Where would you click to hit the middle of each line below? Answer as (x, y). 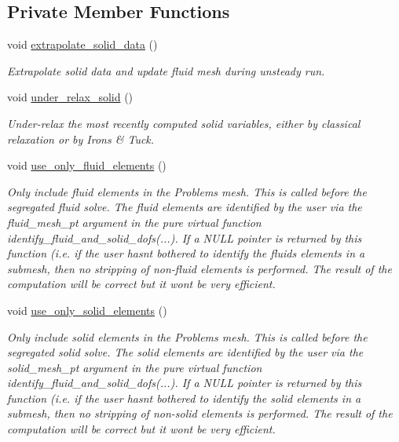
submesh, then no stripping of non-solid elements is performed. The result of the (200, 413)
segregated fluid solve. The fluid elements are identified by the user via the (185, 207)
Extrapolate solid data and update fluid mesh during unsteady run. (166, 70)
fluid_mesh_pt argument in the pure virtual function (134, 222)
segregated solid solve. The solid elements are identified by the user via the (185, 352)
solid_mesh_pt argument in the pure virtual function (135, 367)
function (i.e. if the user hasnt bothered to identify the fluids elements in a (186, 253)
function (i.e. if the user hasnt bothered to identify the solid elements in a (184, 398)
